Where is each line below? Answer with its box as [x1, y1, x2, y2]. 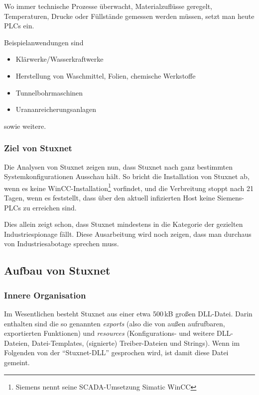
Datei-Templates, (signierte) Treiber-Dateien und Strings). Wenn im [31, 337, 240, 348]
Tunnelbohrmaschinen [15, 87, 83, 98]
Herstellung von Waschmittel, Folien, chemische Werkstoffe [15, 70, 196, 81]
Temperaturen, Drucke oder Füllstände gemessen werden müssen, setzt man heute [4, 10, 255, 21]
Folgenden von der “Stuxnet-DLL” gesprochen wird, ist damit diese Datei [4, 347, 229, 358]
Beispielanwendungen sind [4, 37, 84, 47]
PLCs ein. [4, 20, 34, 31]
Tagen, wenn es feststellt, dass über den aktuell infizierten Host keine [4, 193, 215, 202]
